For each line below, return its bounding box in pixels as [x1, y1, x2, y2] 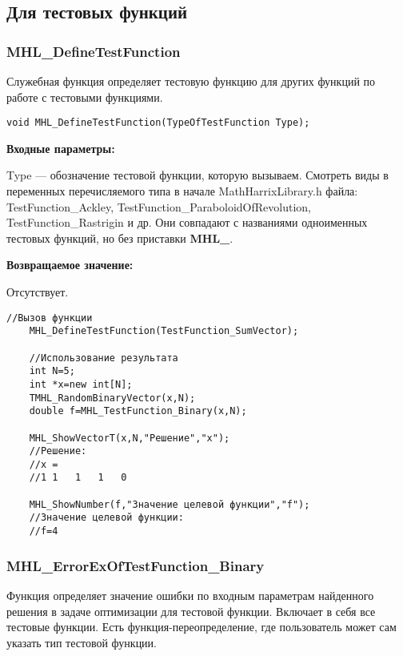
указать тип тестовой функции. [6, 634, 157, 650]
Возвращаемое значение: [6, 256, 134, 273]
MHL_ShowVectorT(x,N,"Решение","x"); [29, 432, 230, 444]
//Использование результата [29, 352, 178, 364]
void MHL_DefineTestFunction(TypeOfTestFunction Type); [6, 117, 310, 129]
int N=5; [29, 365, 75, 377]
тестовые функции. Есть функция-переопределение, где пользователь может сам [6, 618, 397, 635]
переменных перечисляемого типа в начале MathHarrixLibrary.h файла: [6, 183, 358, 199]
